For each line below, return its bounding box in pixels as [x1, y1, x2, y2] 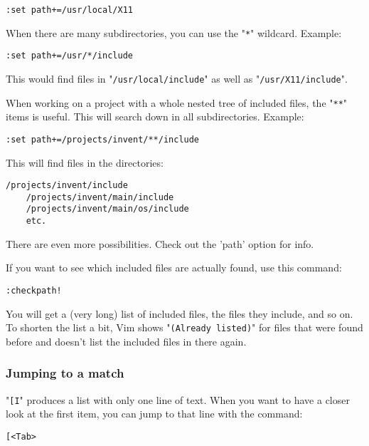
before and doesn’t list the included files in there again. [6, 333, 247, 348]
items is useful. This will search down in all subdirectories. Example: [6, 109, 304, 124]
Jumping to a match [6, 364, 124, 382]
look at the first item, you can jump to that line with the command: [6, 406, 303, 421]
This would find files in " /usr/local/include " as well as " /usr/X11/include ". [6, 71, 348, 85]
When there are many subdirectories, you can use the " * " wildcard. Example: [6, 25, 342, 40]
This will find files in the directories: [6, 155, 164, 170]
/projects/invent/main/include [26, 192, 174, 202]
